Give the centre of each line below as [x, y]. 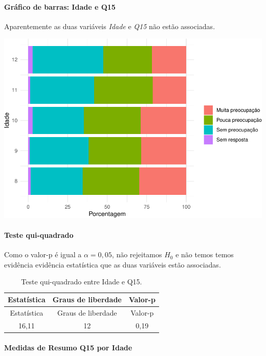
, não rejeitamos [137, 254]
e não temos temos [205, 254]
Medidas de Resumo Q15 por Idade [68, 348]
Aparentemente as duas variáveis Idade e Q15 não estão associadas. [110, 26]
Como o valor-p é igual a [43, 254]
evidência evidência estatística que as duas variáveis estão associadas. [113, 264]
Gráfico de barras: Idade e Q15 [60, 6]
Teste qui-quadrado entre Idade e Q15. [82, 282]
